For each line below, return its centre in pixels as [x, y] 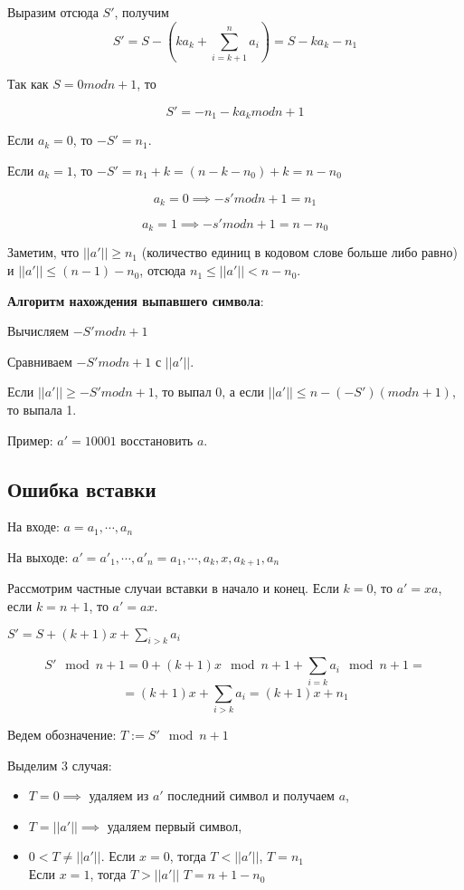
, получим [142, 12]
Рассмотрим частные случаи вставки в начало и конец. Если [173, 588]
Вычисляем [38, 331]
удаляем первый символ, [175, 825]
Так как [28, 84]
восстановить [157, 440]
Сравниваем [40, 361]
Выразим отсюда [53, 12]
